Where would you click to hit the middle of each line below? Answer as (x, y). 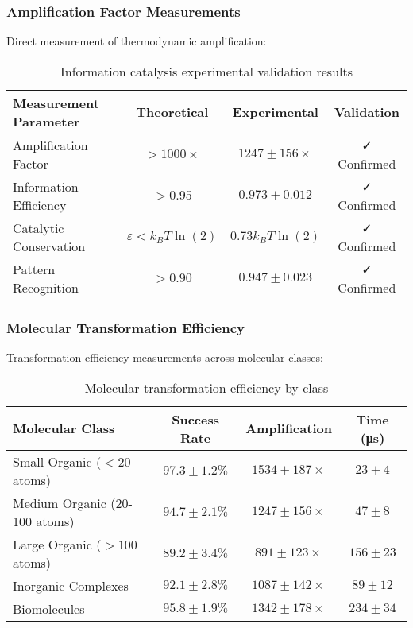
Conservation (49, 246)
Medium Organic (60, 502)
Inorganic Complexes (71, 585)
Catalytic (39, 227)
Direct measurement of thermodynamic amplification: (137, 41)
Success (195, 419)
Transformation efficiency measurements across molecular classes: (165, 357)
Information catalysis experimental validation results (206, 71)
